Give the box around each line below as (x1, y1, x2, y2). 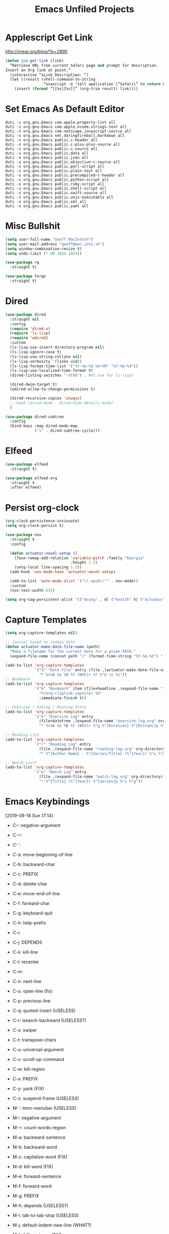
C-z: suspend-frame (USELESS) (12, 1095, 79, 1101)
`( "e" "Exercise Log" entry (34, 714, 94, 719)
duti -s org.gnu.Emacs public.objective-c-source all (5, 160, 121, 165)
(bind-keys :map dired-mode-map (10, 424, 78, 429)
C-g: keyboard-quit (12, 910, 53, 916)
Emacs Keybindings (5, 796, 90, 807)
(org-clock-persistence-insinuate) (5, 518, 80, 524)
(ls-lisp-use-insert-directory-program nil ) (10, 345, 105, 350)
